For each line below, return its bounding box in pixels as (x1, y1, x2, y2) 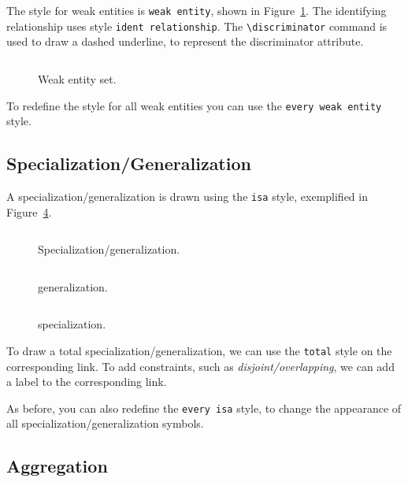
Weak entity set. (38, 70, 117, 87)
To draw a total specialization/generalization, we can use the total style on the (6, 342, 392, 358)
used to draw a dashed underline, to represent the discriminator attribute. (6, 33, 364, 50)
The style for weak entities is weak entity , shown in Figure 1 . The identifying (6, 2, 387, 18)
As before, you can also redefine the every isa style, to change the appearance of (6, 399, 402, 416)
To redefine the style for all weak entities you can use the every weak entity (6, 97, 382, 113)
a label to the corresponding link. (6, 373, 167, 390)
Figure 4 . (6, 203, 52, 220)
